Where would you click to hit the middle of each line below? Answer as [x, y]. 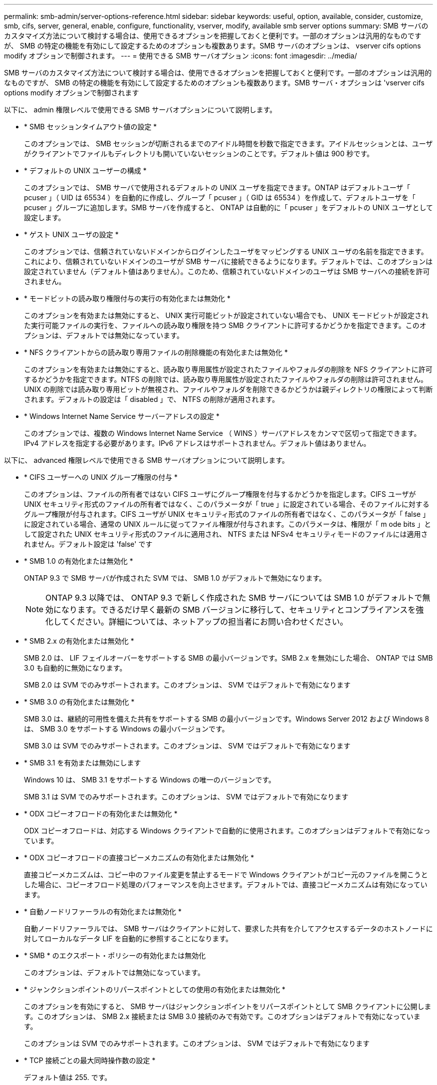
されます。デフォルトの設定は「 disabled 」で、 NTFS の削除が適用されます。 [152, 399]
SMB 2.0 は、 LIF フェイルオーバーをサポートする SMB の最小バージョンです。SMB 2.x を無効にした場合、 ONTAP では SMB [228, 658]
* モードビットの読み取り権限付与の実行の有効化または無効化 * [127, 298]
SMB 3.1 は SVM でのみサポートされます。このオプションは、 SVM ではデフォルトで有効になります [186, 797]
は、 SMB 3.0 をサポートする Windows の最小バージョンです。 [126, 729]
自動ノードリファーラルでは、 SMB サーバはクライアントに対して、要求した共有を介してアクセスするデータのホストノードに [228, 928]
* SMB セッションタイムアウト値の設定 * [91, 127]
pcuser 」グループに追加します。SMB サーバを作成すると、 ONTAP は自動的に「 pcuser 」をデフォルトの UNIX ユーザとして [228, 207]
